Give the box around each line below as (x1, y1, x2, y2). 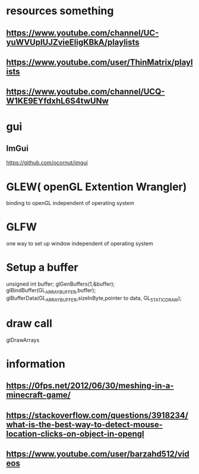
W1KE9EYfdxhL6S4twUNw (6, 96, 109, 106)
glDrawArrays (6, 336, 40, 343)
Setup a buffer (6, 261, 78, 274)
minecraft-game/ (6, 390, 71, 400)
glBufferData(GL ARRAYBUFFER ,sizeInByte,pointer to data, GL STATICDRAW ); (6, 294, 182, 303)
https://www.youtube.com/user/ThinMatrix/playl (6, 57, 193, 67)
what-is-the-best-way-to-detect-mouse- (6, 419, 163, 429)
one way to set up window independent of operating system (6, 240, 153, 247)
